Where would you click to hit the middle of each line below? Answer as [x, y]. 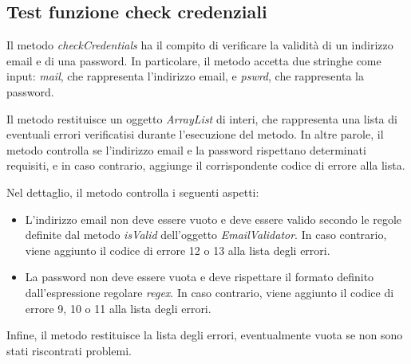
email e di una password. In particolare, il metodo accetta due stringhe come [194, 60]
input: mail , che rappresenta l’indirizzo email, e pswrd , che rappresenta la [185, 76]
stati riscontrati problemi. [69, 350]
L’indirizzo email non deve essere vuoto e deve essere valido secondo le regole [213, 219]
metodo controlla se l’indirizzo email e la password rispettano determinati [186, 149]
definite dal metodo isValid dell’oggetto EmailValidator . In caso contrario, [206, 235]
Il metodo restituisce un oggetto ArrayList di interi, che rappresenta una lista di [202, 118]
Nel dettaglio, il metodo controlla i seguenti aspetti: [133, 192]
